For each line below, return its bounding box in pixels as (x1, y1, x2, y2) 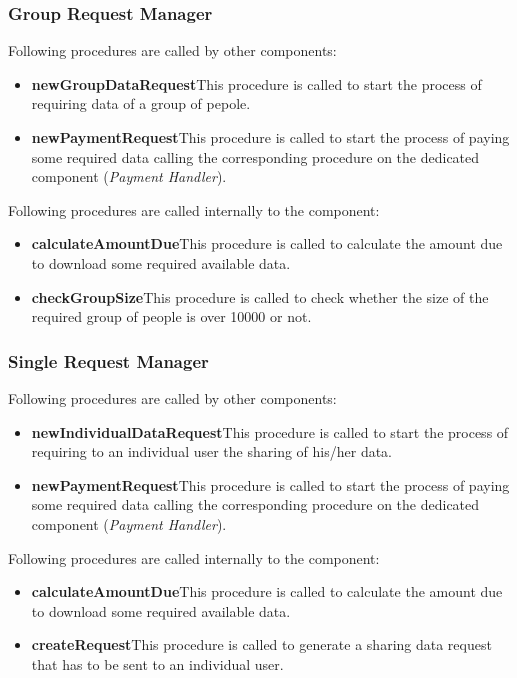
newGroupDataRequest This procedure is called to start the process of (31, 73, 482, 94)
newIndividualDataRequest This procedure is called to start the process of (31, 421, 509, 442)
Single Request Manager (8, 348, 209, 373)
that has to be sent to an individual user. (31, 653, 284, 674)
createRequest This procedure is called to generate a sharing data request (31, 634, 492, 655)
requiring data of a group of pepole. (31, 93, 251, 114)
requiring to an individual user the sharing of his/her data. (31, 441, 393, 462)
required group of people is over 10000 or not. (31, 306, 312, 327)
